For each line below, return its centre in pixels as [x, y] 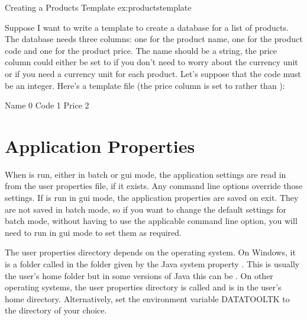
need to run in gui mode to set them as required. [93, 232]
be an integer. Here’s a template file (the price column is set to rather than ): [145, 85]
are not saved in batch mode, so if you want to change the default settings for [146, 209]
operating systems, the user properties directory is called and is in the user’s [143, 287]
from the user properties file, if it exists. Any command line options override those [154, 186]
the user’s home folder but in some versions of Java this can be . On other [139, 275]
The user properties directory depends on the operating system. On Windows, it [150, 252]
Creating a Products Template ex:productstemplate [98, 7]
